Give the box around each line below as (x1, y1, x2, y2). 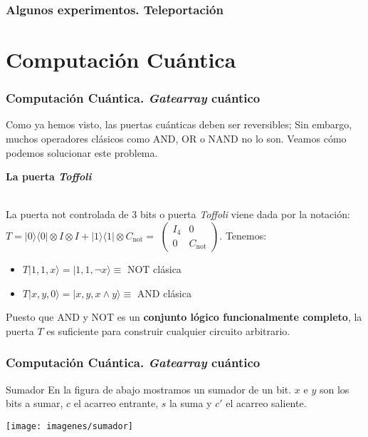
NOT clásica (127, 262, 182, 276)
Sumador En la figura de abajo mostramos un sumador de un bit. (6, 381, 292, 396)
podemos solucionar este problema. (6, 145, 158, 160)
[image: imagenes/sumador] (6, 421, 133, 431)
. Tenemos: (219, 228, 267, 242)
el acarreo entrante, (73, 396, 159, 411)
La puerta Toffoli (6, 169, 92, 184)
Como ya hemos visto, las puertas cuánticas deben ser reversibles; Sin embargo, (6, 117, 352, 132)
